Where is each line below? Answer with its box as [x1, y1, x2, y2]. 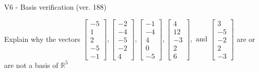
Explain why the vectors [4, 33, 81, 44]
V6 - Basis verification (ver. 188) [4, 2, 107, 12]
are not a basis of [4, 59, 58, 70]
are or [236, 33, 255, 44]
